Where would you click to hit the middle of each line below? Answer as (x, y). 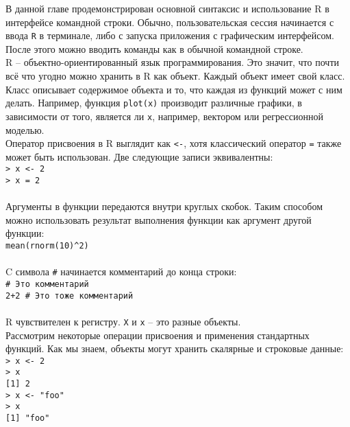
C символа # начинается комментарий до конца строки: (121, 272)
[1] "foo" (28, 418)
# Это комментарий (47, 284)
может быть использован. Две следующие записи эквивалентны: (139, 156)
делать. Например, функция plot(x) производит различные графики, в (154, 103)
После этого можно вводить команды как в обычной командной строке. (154, 48)
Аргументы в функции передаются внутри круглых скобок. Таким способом (164, 206)
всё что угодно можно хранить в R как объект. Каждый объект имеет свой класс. (175, 76)
